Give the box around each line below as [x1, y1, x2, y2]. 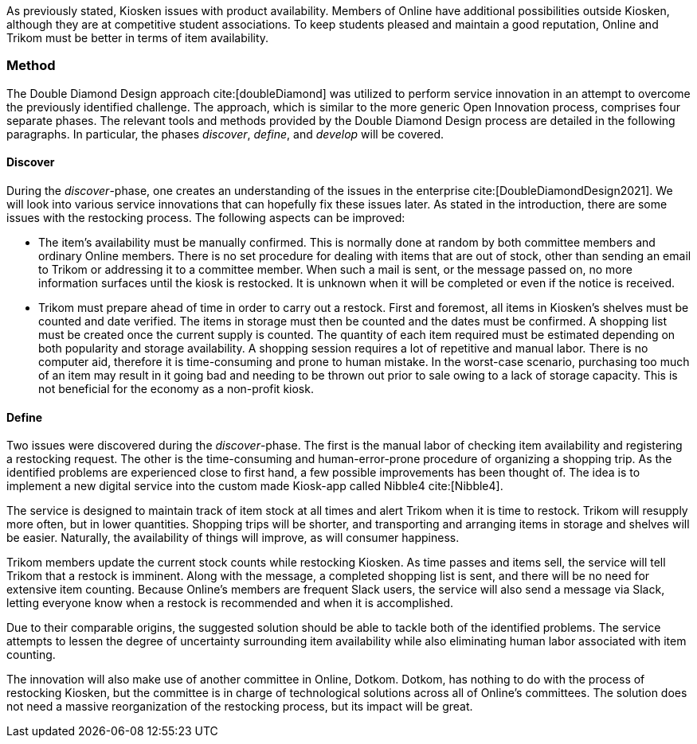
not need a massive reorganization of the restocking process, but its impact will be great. [6, 699, 473, 714]
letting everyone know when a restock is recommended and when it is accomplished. [6, 596, 454, 610]
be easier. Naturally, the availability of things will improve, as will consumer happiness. [6, 531, 460, 545]
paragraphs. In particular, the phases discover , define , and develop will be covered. [6, 127, 444, 141]
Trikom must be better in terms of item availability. [6, 31, 269, 45]
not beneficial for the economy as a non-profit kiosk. [38, 381, 314, 395]
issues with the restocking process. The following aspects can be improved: [6, 210, 405, 224]
